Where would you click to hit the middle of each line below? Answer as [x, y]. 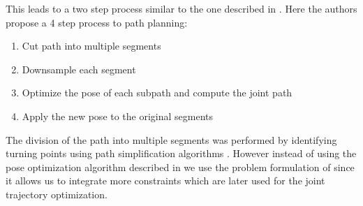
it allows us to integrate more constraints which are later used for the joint [165, 181]
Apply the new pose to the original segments [118, 116]
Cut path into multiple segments [91, 46]
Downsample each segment [79, 69]
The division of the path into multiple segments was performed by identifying [171, 139]
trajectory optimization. [57, 194]
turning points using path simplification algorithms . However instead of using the [181, 153]
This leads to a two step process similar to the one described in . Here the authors [181, 8]
